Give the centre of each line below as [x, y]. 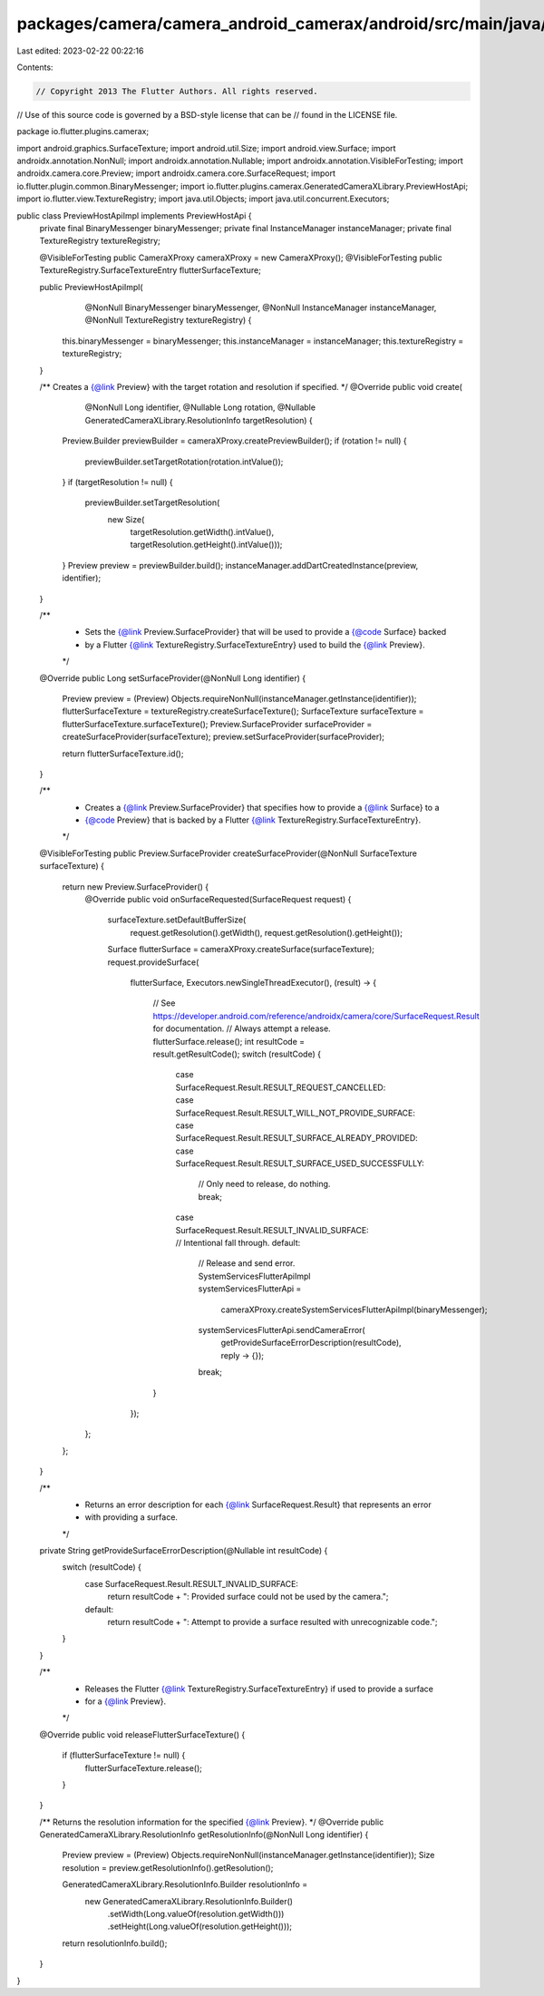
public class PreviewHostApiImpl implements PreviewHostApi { [134, 215]
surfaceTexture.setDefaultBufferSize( [177, 920]
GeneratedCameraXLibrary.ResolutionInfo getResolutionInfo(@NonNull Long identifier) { [204, 1835]
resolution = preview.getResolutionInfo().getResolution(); [168, 1867]
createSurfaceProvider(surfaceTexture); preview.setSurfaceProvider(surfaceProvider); [223, 737]
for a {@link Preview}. [126, 1701]
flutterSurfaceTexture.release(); [144, 1767]
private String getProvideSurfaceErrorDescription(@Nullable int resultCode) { [184, 1551]
